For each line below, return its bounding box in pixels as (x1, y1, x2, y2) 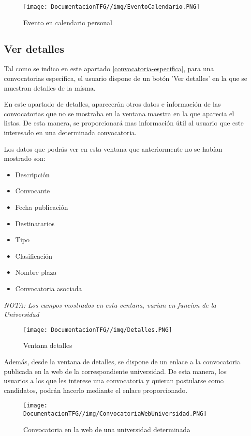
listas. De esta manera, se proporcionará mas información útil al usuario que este (4, 118, 244, 128)
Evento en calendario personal (23, 17, 112, 27)
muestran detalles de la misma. (4, 82, 96, 93)
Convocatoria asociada (15, 283, 82, 293)
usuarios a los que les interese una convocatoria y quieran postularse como (4, 375, 224, 386)
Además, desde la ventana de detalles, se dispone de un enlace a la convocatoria (4, 356, 240, 366)
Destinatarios (15, 218, 55, 228)
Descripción (15, 169, 50, 179)
